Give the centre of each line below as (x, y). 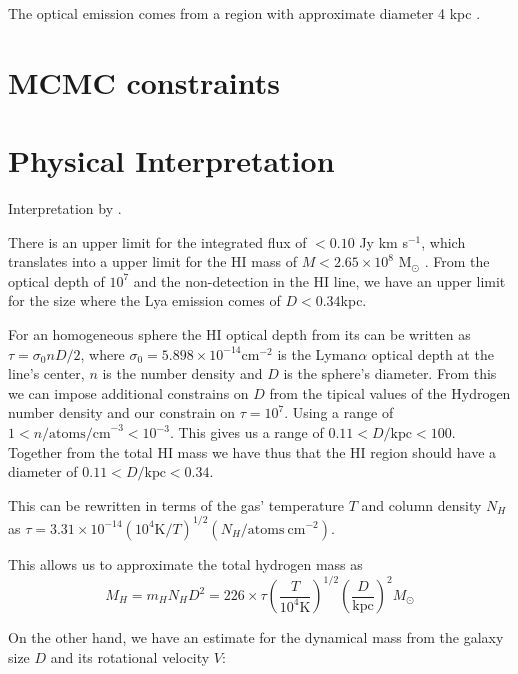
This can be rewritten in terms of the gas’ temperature (176, 504)
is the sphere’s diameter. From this (390, 373)
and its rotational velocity (130, 656)
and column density (421, 504)
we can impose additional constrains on (128, 392)
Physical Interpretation (171, 160)
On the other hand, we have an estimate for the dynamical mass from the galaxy (256, 637)
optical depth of (56, 280)
